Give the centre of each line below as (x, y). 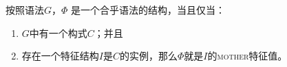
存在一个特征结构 (60, 56)
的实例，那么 (148, 56)
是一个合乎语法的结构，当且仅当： (148, 10)
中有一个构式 (58, 32)
